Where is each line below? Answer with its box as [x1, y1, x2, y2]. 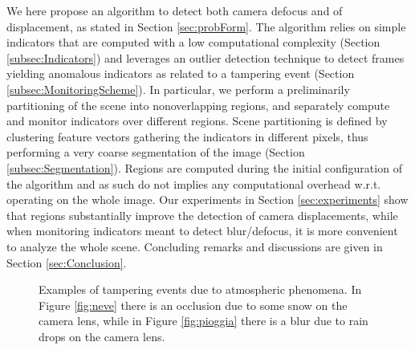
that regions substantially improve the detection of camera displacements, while [6, 206, 398, 223]
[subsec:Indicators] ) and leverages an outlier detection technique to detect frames [6, 49, 405, 66]
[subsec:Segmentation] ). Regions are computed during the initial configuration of [6, 159, 402, 176]
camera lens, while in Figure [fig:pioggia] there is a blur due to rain [39, 312, 368, 329]
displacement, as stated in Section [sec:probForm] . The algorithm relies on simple [6, 18, 406, 35]
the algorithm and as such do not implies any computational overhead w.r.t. [6, 175, 381, 192]
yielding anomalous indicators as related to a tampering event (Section [6, 65, 355, 82]
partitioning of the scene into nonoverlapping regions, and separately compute [6, 96, 390, 113]
